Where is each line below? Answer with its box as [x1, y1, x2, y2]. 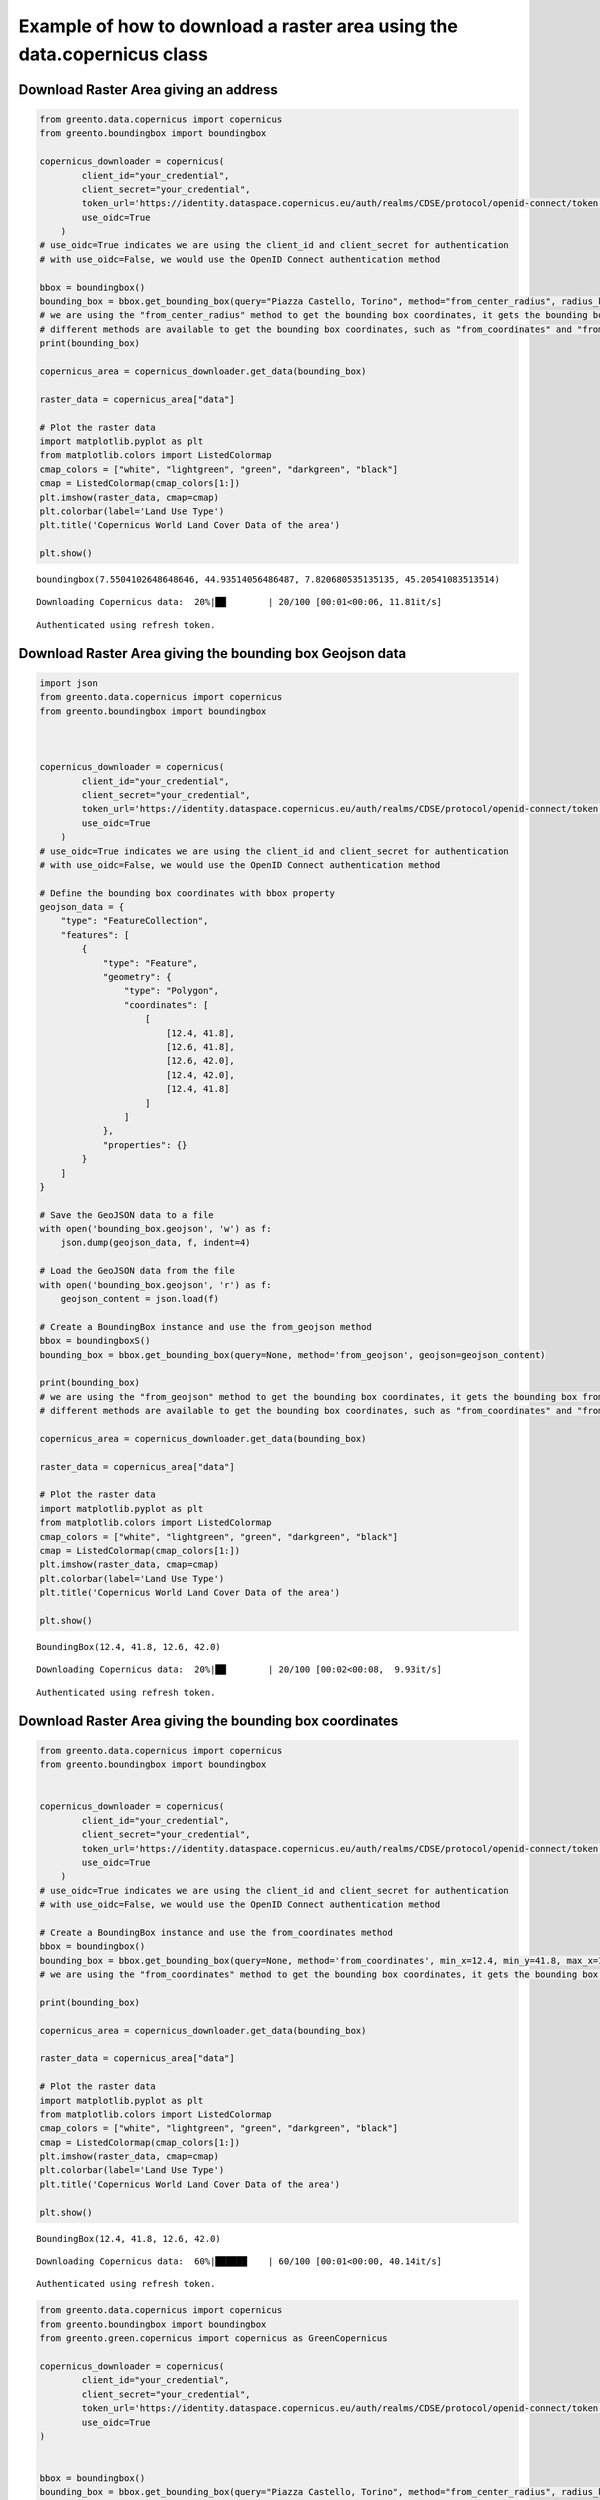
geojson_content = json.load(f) [60, 1293, 220, 1305]
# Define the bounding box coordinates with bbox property [39, 887, 335, 899]
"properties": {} [102, 1139, 188, 1150]
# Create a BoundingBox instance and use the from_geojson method [39, 1321, 372, 1332]
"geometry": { [102, 971, 172, 983]
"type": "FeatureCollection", [60, 915, 209, 927]
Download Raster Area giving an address [18, 81, 279, 98]
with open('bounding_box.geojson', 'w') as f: [39, 1223, 272, 1235]
